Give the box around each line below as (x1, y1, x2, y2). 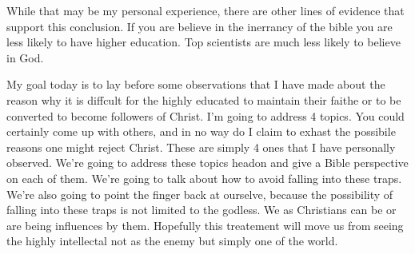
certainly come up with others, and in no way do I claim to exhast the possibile (6, 123, 396, 140)
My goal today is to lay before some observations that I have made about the (6, 76, 385, 93)
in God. (6, 49, 44, 65)
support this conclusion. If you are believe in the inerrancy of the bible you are (6, 18, 393, 34)
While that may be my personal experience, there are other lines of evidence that (6, 2, 405, 18)
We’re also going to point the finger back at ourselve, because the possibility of (6, 185, 393, 202)
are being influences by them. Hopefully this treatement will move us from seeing (6, 216, 404, 233)
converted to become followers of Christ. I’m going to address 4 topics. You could (6, 107, 405, 124)
